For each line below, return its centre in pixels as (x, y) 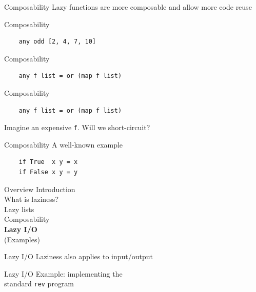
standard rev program (39, 284)
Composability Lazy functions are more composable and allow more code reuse (128, 7)
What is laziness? (31, 199)
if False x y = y (48, 172)
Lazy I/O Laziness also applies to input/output (79, 256)
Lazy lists (19, 209)
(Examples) (22, 239)
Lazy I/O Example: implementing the (63, 273)
